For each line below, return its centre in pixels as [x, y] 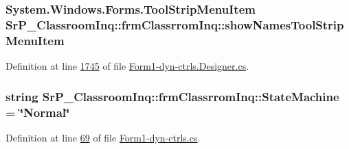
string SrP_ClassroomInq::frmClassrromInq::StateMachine [172, 96]
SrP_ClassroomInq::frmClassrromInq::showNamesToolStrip [175, 24]
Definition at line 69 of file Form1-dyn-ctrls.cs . [103, 137]
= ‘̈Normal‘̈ [38, 112]
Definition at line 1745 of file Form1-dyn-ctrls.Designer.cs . [127, 66]
